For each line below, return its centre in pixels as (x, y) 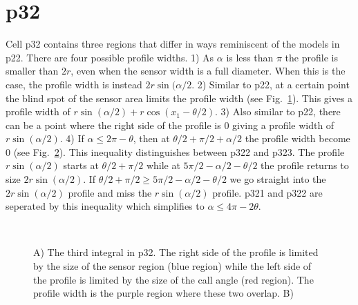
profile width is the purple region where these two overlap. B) (163, 293)
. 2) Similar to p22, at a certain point (271, 84)
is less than (250, 57)
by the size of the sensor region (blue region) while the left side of (172, 266)
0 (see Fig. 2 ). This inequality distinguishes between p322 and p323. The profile (175, 151)
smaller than (32, 71)
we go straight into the (278, 179)
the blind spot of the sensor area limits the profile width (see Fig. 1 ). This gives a (179, 98)
